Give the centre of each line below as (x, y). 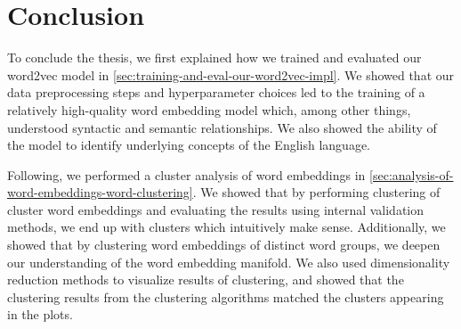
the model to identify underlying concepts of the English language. (189, 145)
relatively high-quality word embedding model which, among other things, (209, 109)
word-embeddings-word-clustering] (100, 192)
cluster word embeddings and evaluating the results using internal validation (216, 209)
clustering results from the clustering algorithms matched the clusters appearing (226, 296)
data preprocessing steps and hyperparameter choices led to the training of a (216, 92)
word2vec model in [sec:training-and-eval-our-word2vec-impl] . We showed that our (231, 74)
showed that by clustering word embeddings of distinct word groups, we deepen (224, 245)
